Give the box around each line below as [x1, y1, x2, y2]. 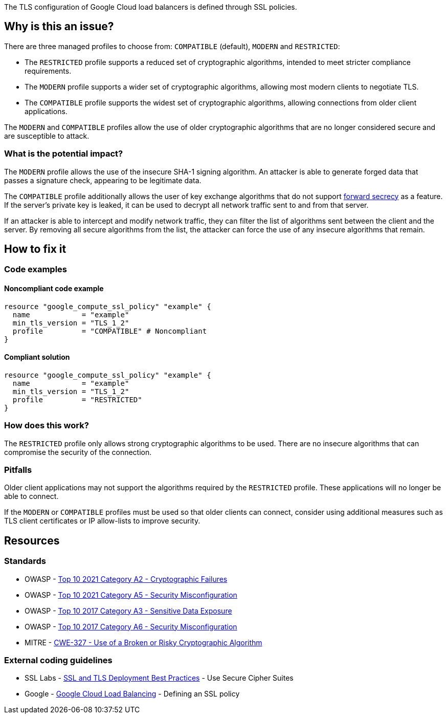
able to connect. [4, 492, 59, 501]
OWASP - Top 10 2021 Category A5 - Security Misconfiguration [25, 590, 237, 599]
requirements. [25, 66, 72, 75]
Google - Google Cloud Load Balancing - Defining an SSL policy [25, 689, 240, 699]
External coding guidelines [4, 655, 113, 665]
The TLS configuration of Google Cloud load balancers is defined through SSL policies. [4, 3, 297, 11]
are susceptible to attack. [4, 131, 90, 140]
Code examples [4, 264, 68, 275]
